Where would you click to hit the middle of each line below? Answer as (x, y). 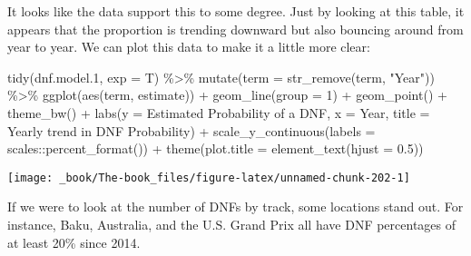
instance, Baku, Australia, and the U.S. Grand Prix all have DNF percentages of (232, 224)
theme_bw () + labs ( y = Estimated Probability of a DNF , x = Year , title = (219, 112)
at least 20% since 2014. (74, 242)
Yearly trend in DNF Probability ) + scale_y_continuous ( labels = (191, 130)
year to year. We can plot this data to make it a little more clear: (189, 47)
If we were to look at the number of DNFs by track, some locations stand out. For (235, 207)
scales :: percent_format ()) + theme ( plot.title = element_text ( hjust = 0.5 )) (216, 148)
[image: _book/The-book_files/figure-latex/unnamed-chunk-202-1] (209, 177)
